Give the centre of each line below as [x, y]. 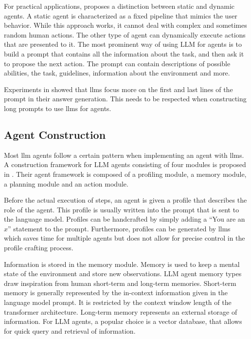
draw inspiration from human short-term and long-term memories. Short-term [120, 283]
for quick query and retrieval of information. [70, 330]
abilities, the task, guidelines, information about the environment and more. [117, 73]
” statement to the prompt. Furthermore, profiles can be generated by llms [119, 228]
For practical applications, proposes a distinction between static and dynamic [119, 6]
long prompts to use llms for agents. [58, 108]
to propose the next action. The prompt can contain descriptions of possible [117, 63]
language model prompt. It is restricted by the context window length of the [118, 302]
